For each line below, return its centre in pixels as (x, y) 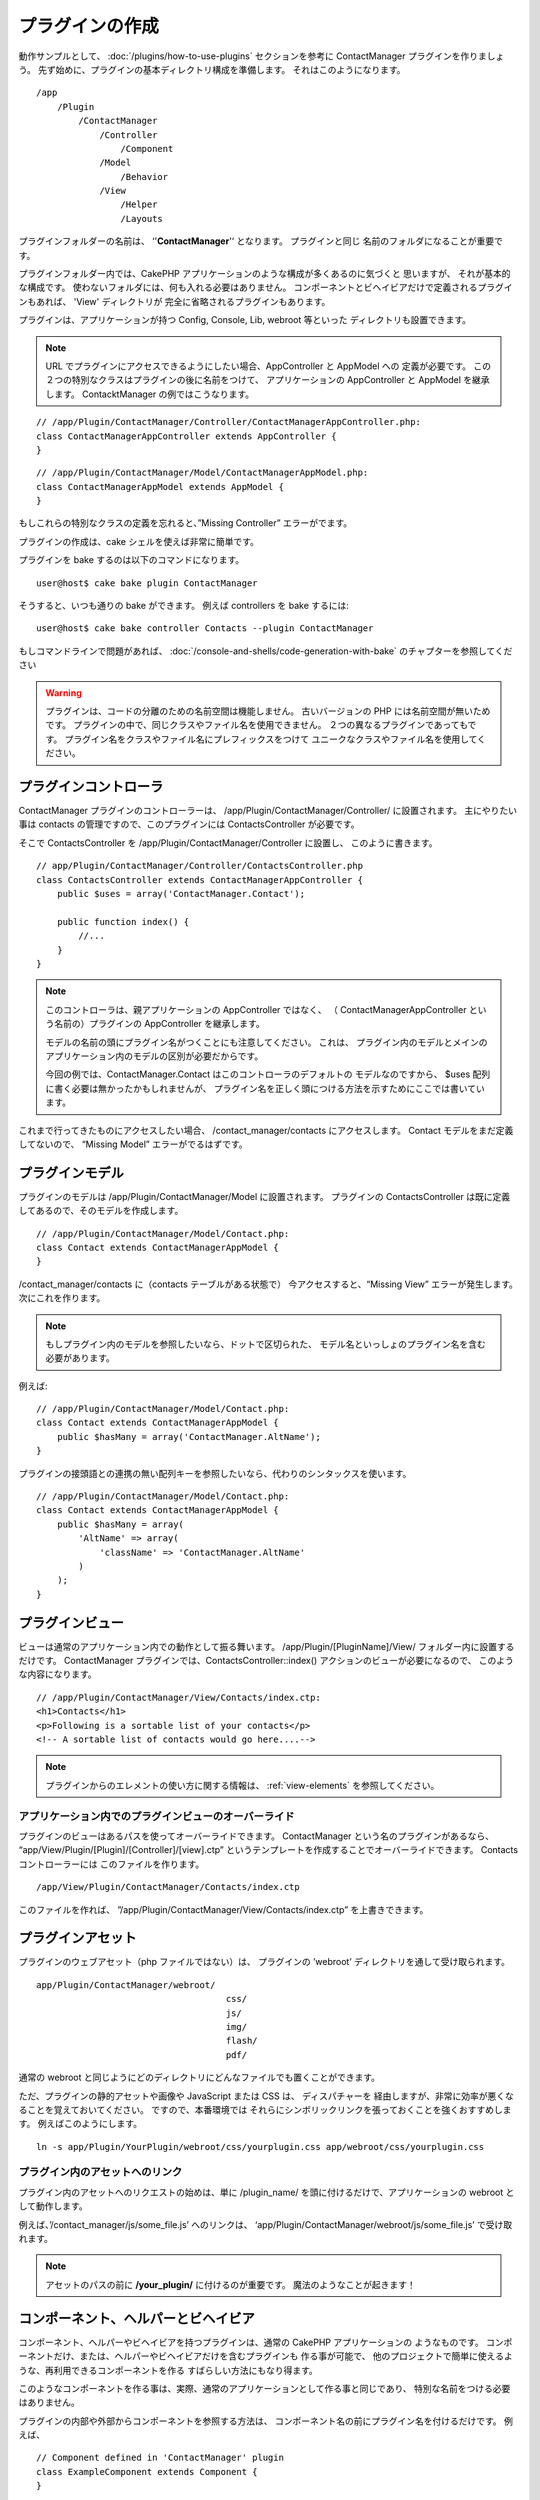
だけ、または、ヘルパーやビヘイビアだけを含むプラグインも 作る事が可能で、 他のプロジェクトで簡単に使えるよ (283, 2356)
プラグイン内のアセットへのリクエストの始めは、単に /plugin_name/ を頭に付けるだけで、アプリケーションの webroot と (266, 2192)
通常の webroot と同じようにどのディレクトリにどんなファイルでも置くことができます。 (199, 2077)
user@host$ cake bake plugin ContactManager (147, 583)
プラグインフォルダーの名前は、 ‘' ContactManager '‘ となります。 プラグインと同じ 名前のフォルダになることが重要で (261, 241)
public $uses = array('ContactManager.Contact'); (180, 894)
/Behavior (144, 176)
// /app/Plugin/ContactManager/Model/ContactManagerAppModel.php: (202, 473)
